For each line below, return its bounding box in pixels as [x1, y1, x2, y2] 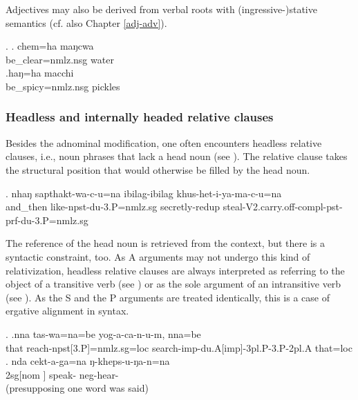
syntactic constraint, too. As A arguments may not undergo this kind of [6, 249, 310, 263]
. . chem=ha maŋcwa [6, 39, 94, 53]
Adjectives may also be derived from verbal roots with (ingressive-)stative [6, 2, 317, 16]
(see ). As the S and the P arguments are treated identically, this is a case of [6, 290, 330, 304]
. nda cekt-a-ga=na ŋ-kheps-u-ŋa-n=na [6, 354, 170, 368]
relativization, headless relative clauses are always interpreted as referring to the [6, 263, 345, 277]
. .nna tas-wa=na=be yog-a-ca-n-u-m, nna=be [6, 326, 201, 341]
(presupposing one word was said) [6, 381, 149, 395]
